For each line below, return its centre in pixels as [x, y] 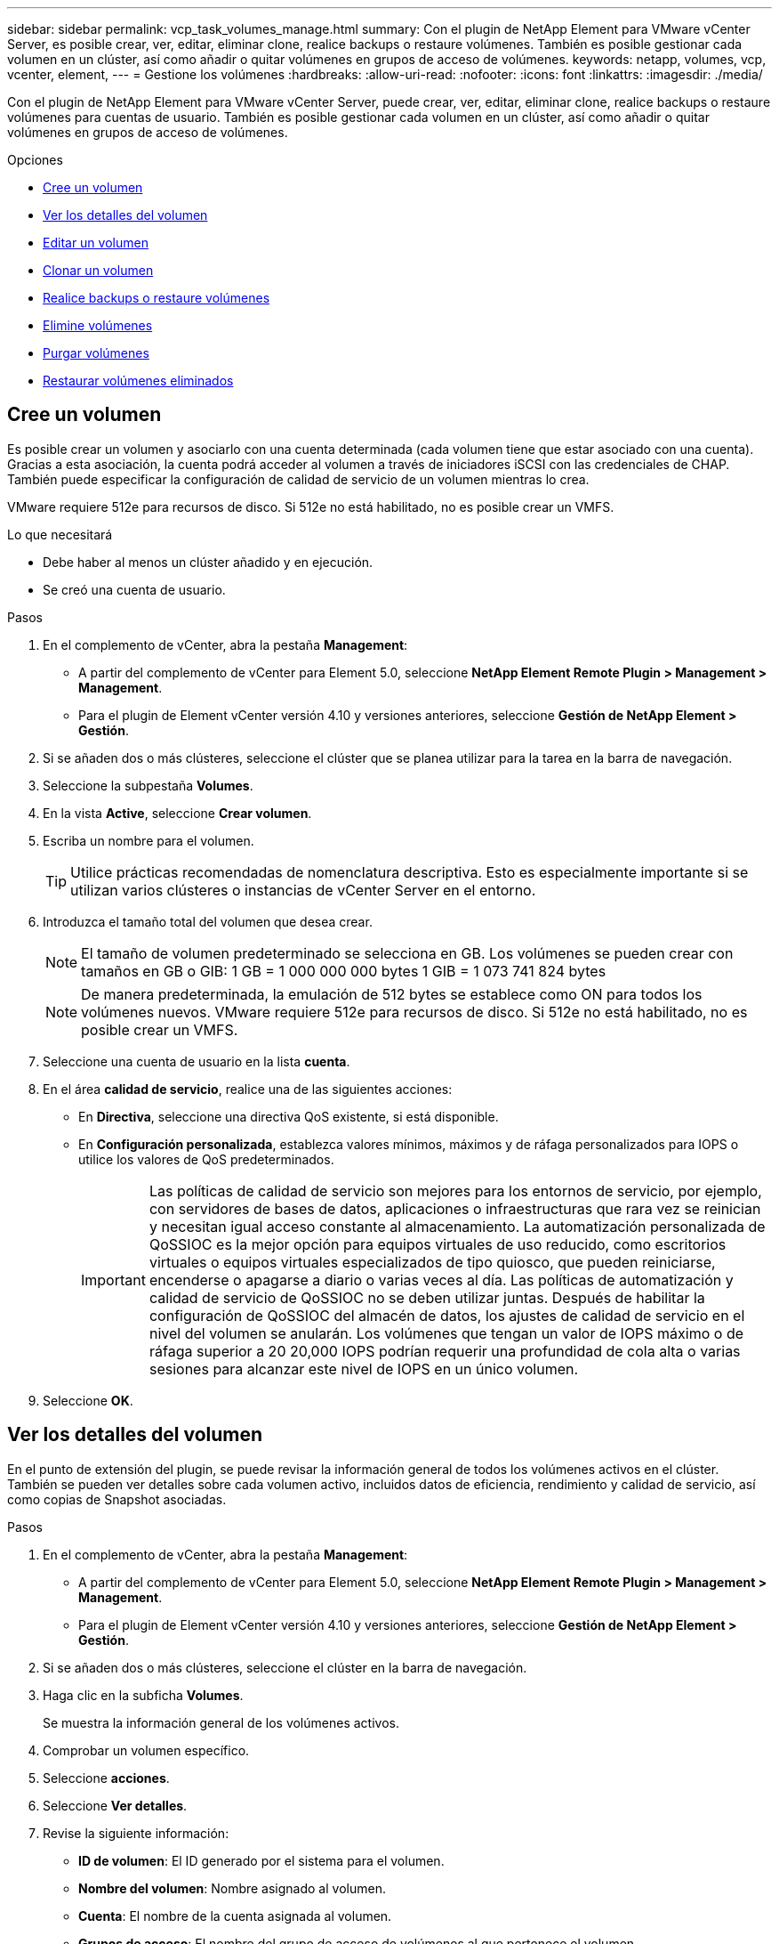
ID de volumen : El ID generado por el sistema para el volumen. [261, 1860]
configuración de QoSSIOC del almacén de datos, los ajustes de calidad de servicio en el [447, 1315]
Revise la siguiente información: [136, 1833]
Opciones [35, 160]
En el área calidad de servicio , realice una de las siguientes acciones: [248, 1089]
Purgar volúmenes [96, 353]
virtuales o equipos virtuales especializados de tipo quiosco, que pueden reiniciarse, [432, 1262]
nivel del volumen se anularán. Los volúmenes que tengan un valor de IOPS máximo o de [446, 1333]
